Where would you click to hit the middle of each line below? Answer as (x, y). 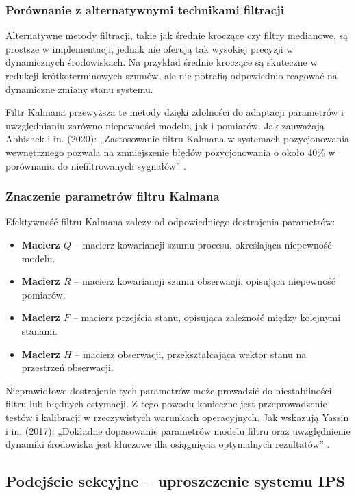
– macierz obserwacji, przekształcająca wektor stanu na (191, 354)
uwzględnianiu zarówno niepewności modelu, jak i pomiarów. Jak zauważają (165, 125)
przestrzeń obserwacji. (67, 367)
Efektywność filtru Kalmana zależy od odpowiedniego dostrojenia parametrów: (170, 221)
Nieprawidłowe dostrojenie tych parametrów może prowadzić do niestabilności (169, 390)
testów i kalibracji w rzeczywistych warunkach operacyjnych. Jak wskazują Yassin (177, 417)
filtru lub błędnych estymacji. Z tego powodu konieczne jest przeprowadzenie (166, 404)
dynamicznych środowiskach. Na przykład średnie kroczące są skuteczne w (162, 62)
